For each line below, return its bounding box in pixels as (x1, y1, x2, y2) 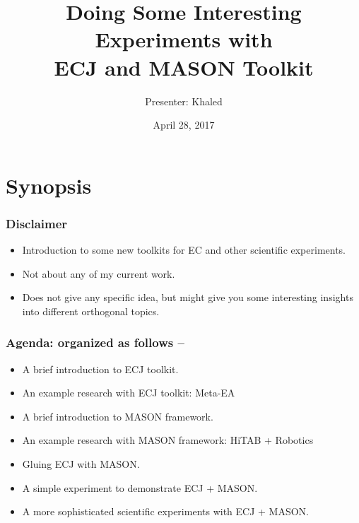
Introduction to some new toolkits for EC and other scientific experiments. (22, 242, 346, 257)
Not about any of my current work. (22, 266, 175, 281)
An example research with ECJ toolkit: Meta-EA (22, 385, 235, 400)
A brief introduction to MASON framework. (22, 409, 213, 423)
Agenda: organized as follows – (6, 334, 184, 351)
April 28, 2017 (153, 117, 215, 132)
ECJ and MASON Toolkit (54, 52, 314, 81)
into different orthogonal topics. (22, 303, 160, 318)
